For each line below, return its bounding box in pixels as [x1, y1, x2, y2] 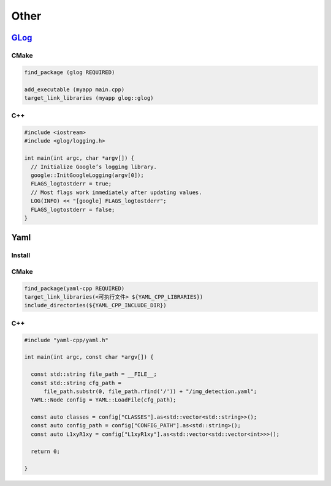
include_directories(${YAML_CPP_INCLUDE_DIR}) [24, 302, 167, 309]
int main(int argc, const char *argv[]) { [24, 354, 154, 361]
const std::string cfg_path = [31, 379, 122, 386]
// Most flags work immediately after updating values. [31, 189, 202, 196]
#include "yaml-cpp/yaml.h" [24, 337, 108, 343]
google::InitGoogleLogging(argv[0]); [31, 171, 144, 179]
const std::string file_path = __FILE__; [31, 371, 158, 378]
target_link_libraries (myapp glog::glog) [24, 94, 154, 101]
